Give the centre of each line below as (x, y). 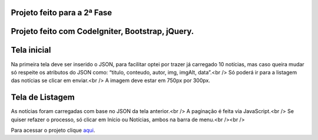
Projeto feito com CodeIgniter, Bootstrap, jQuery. (102, 31)
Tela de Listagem (43, 98)
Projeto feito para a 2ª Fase (62, 13)
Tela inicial (31, 50)
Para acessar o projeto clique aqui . (53, 130)
